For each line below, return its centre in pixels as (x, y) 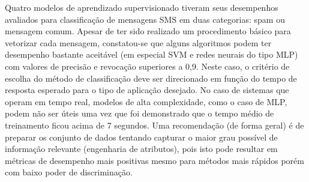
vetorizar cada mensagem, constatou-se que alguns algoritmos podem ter (138, 42)
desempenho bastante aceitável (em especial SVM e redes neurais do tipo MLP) (151, 54)
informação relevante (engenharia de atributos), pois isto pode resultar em (141, 149)
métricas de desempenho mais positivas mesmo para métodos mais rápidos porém (154, 160)
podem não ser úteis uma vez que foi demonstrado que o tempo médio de (139, 113)
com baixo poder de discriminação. (69, 172)
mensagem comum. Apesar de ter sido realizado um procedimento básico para (148, 31)
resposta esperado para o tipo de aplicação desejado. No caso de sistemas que (147, 90)
